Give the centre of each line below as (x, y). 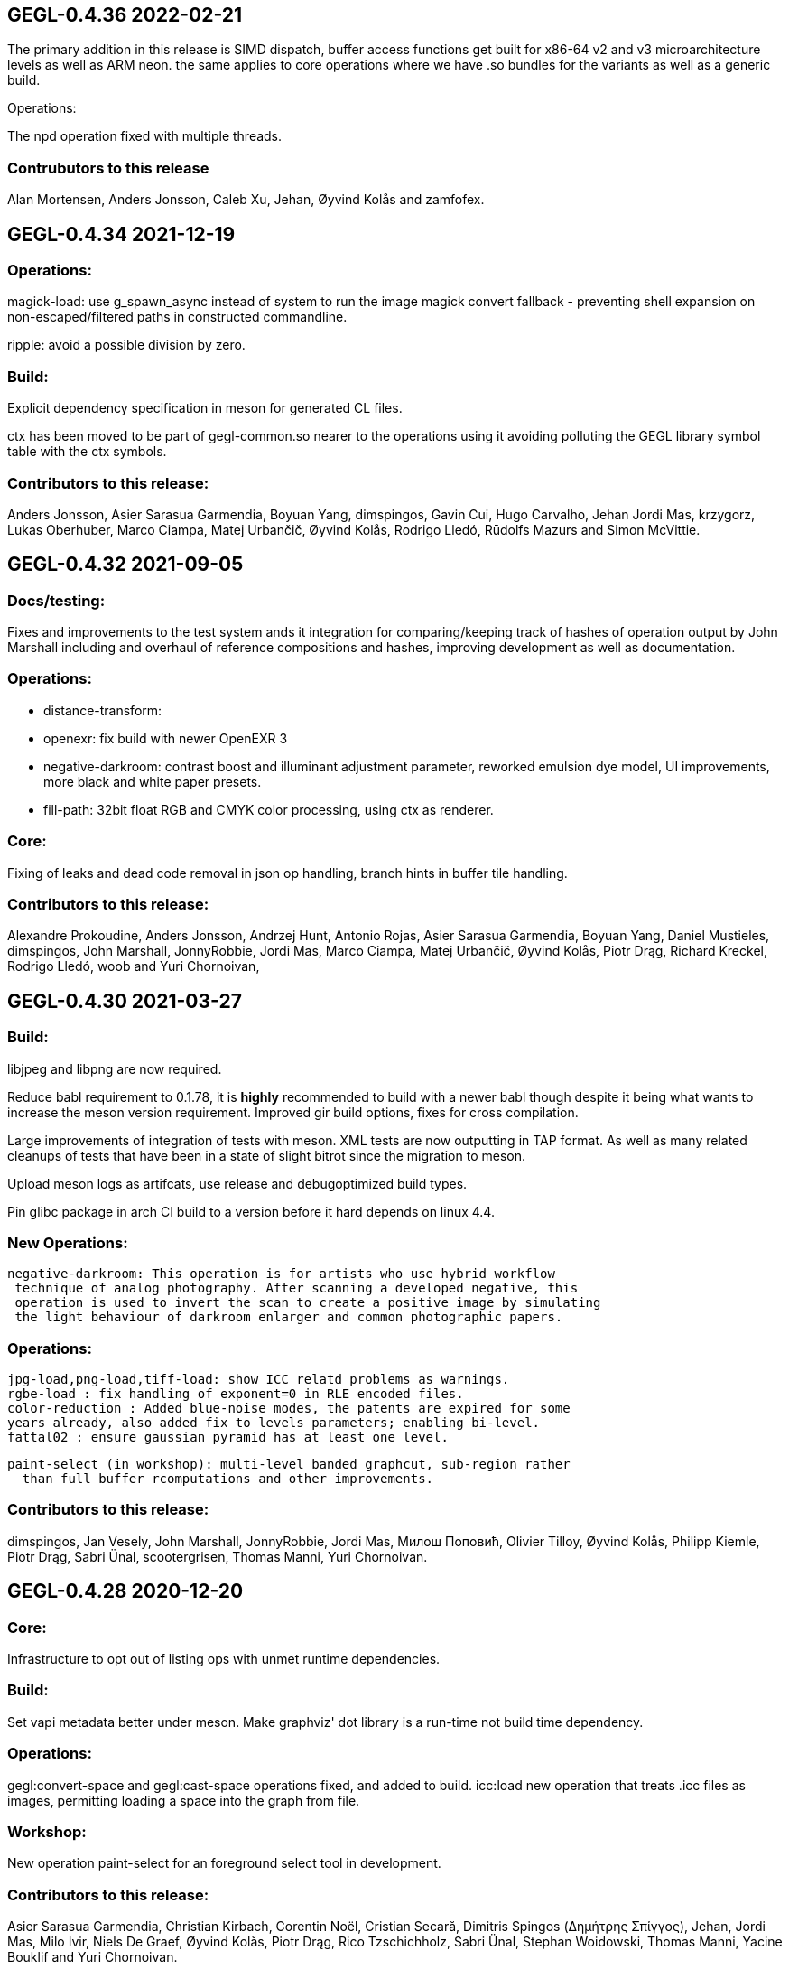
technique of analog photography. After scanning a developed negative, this (297, 1288)
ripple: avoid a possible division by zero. (126, 345)
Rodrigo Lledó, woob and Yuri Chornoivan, (134, 966)
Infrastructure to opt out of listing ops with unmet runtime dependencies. (224, 1659)
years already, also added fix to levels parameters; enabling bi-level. (274, 1423)
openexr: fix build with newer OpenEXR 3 (166, 738)
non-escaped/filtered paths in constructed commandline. (177, 317)
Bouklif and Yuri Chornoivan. (93, 1957)
